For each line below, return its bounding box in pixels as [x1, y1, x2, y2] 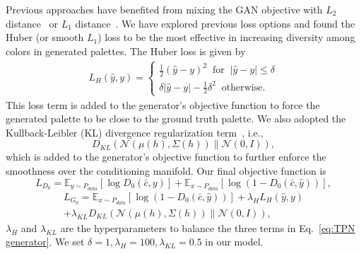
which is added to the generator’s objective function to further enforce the [6, 149, 326, 164]
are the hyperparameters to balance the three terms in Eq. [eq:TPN [60, 220, 355, 235]
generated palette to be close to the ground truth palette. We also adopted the [6, 111, 346, 126]
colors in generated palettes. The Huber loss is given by [6, 43, 246, 58]
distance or [6, 16, 59, 30]
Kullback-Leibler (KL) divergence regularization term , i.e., [6, 125, 264, 139]
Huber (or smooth [6, 30, 84, 45]
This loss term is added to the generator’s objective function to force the [6, 97, 320, 112]
